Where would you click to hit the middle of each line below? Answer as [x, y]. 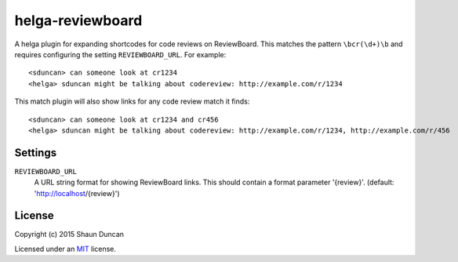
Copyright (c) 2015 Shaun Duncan [69, 235]
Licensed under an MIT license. [65, 249]
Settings [36, 153]
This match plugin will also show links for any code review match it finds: [132, 101]
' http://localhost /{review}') [77, 193]
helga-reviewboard [78, 20]
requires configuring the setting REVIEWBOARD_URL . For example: [120, 54]
